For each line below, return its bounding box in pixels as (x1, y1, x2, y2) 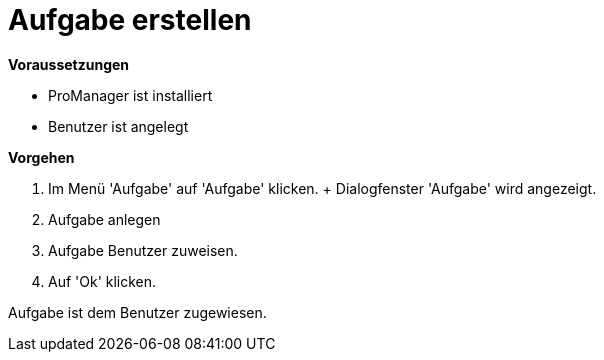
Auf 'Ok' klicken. (48, 272, 157, 290)
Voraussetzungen (8, 55, 130, 73)
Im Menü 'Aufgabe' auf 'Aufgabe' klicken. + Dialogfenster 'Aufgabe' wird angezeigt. (48, 179, 597, 197)
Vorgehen (8, 148, 75, 166)
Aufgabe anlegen (48, 210, 161, 228)
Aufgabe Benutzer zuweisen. (48, 241, 238, 259)
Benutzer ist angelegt (48, 117, 189, 135)
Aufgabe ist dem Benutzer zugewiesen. (8, 303, 267, 321)
